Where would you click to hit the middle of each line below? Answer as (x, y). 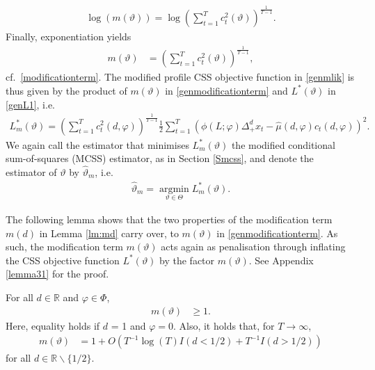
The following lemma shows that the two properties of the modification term (169, 219)
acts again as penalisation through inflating (253, 247)
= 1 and (128, 325)
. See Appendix (281, 260)
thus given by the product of (66, 90)
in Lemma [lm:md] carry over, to (109, 233)
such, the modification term (64, 247)
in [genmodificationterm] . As (277, 233)
